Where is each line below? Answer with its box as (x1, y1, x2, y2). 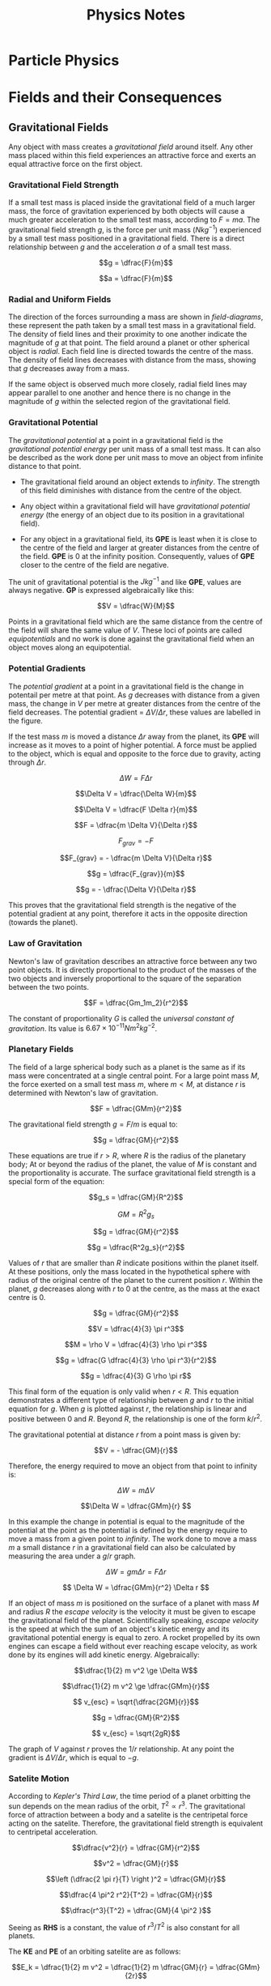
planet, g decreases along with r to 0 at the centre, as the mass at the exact (8, 1284, 260, 1293)
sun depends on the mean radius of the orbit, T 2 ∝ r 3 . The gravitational (8, 1800, 245, 1811)
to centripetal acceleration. (8, 1826, 99, 1836)
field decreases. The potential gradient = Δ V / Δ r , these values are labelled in (8, 707, 261, 717)
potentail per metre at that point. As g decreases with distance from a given (8, 690, 260, 700)
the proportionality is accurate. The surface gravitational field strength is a (8, 1168, 256, 1178)
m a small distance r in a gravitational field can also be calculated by (8, 1542, 236, 1552)
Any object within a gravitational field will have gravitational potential (19, 501, 251, 511)
